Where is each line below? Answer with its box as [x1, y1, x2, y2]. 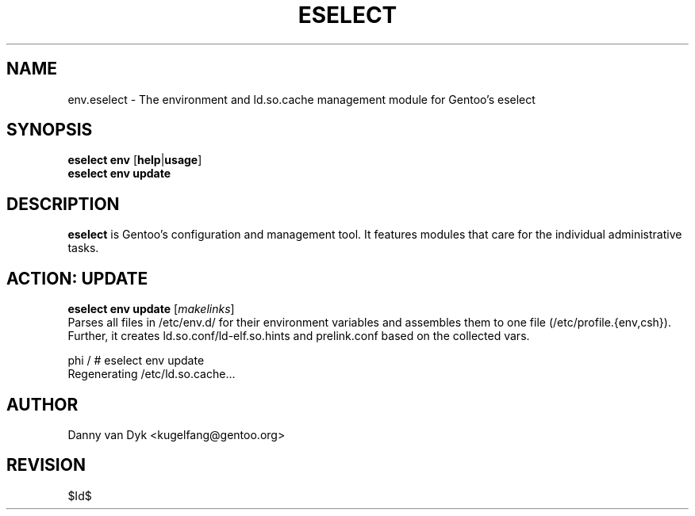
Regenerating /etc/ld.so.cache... [67, 367, 236, 381]
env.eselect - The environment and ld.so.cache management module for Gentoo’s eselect [67, 92, 536, 106]
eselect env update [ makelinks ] [67, 302, 235, 316]
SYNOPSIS [6, 120, 93, 140]
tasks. [67, 241, 99, 255]
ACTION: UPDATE [6, 268, 148, 289]
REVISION [6, 455, 86, 476]
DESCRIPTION [6, 193, 120, 214]
